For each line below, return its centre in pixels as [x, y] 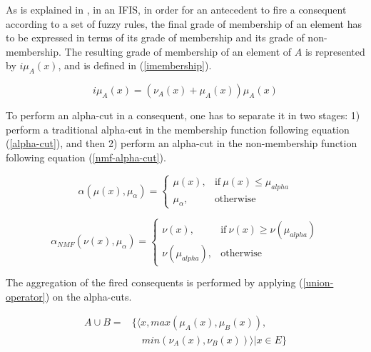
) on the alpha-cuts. [88, 296]
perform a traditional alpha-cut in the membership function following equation [178, 129]
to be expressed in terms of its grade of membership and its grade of [155, 37]
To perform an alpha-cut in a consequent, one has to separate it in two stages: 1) [183, 115]
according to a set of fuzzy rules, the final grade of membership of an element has [184, 23]
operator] [26, 296]
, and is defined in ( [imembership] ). [135, 65]
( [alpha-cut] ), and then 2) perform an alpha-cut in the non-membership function [182, 143]
